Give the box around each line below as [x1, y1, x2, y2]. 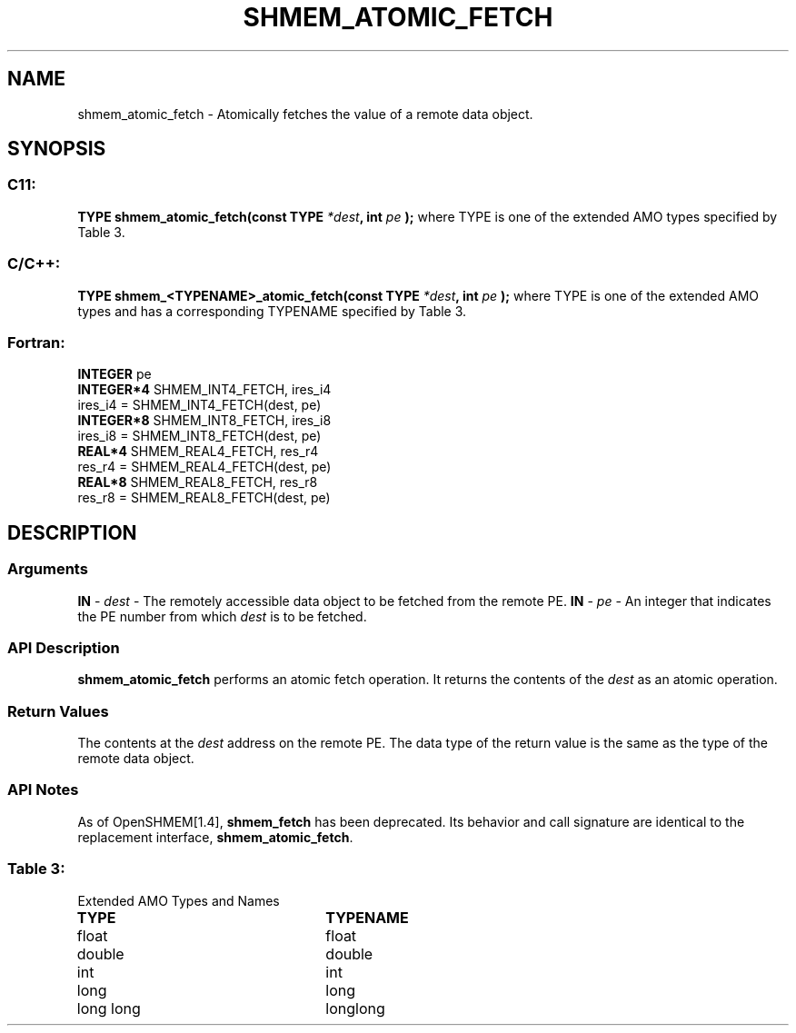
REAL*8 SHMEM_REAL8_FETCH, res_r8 [77, 474, 318, 491]
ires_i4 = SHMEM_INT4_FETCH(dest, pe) [77, 397, 322, 413]
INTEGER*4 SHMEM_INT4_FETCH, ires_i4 [77, 382, 332, 398]
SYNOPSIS [7, 137, 106, 161]
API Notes [7, 780, 79, 800]
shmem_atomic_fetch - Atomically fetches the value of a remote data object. [77, 105, 533, 122]
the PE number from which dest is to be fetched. [77, 608, 367, 624]
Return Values [7, 701, 109, 720]
